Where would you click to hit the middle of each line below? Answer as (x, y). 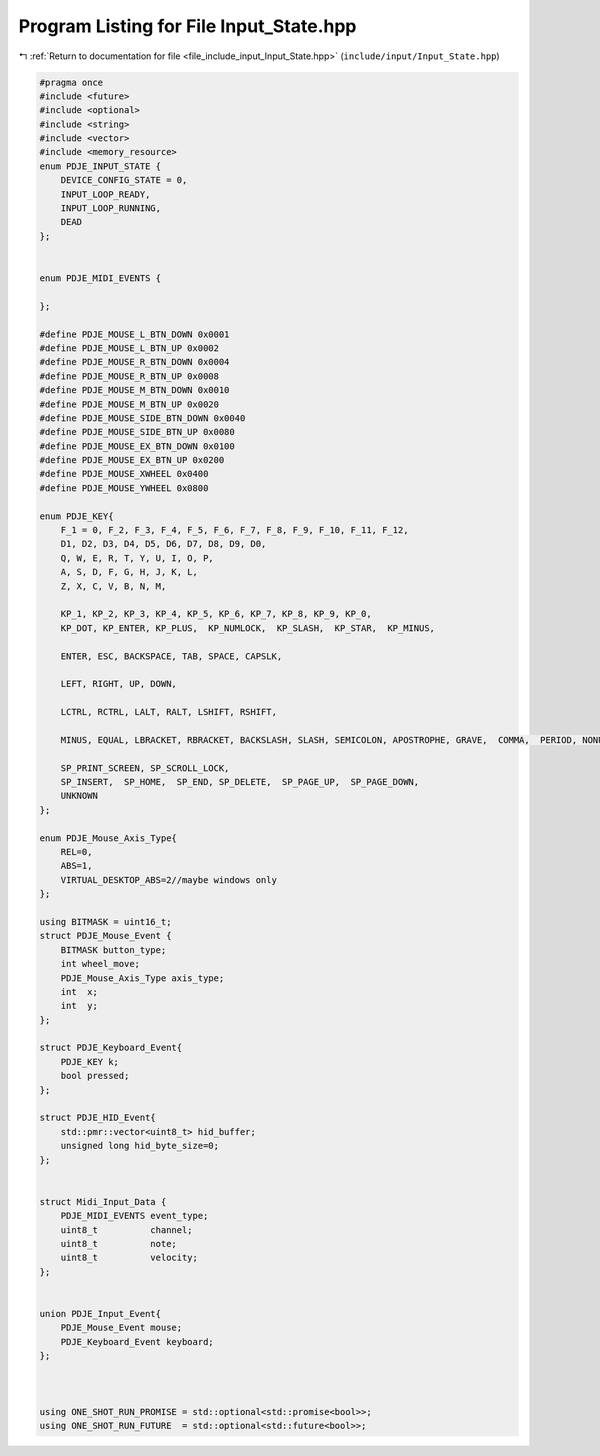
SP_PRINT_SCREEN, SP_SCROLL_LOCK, (145, 768)
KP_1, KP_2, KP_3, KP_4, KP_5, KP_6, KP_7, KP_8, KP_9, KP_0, (216, 614)
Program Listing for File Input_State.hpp (187, 26)
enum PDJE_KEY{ (76, 516)
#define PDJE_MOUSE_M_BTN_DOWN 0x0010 (134, 390)
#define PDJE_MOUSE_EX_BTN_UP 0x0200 (132, 460)
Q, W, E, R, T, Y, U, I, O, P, (137, 558)
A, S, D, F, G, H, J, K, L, (129, 572)
